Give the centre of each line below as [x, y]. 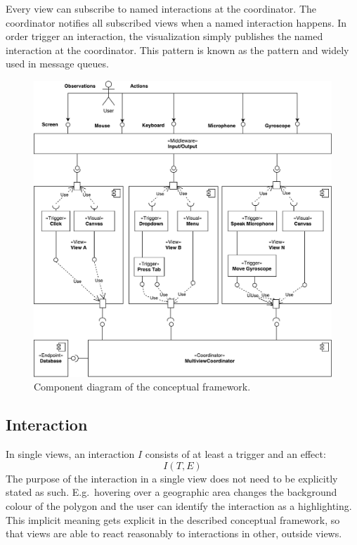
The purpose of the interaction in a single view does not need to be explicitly [172, 478]
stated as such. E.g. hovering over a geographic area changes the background [171, 492]
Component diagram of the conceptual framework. [142, 387]
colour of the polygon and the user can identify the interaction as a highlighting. [179, 506]
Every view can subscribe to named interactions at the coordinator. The [161, 8]
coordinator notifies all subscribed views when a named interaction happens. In [176, 22]
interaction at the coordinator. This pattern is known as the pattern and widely [177, 50]
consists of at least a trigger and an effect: [235, 454]
